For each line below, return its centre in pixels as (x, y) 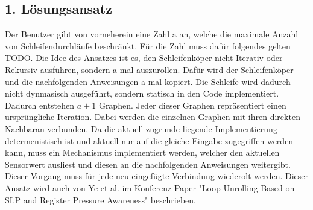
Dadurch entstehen (40, 105)
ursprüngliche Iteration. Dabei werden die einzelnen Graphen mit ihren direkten (153, 117)
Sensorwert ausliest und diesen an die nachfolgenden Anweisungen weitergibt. (148, 164)
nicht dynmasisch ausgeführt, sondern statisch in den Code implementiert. (142, 93)
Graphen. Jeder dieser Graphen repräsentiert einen (192, 105)
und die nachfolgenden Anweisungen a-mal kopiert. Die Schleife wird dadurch (148, 81)
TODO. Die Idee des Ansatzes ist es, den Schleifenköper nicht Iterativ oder (144, 58)
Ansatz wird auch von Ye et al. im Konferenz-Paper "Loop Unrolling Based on (150, 187)
